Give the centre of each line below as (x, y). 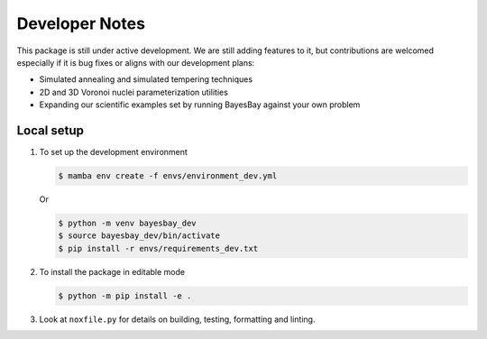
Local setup (51, 130)
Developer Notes (81, 23)
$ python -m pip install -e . (125, 296)
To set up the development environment (114, 152)
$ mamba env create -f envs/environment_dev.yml (168, 176)
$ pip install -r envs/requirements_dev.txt (158, 248)
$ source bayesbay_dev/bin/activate (139, 236)
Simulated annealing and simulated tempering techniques (146, 79)
